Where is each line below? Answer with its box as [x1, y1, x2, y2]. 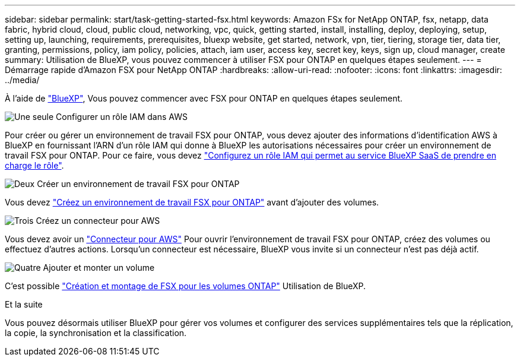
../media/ [5, 75, 40, 85]
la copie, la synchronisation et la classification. [5, 328, 187, 338]
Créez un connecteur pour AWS [36, 216, 160, 226]
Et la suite [5, 299, 43, 309]
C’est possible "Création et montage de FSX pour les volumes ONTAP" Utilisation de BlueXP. [5, 281, 366, 291]
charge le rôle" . [5, 160, 64, 170]
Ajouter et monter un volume [43, 262, 155, 273]
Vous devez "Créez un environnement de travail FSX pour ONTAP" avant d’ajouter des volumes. [5, 197, 379, 207]
